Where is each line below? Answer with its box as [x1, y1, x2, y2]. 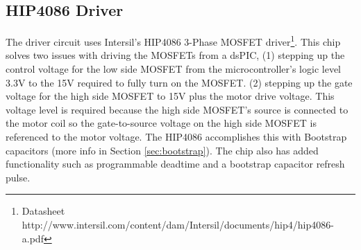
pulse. [6, 170, 31, 184]
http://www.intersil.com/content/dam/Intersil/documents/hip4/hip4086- [22, 217, 334, 231]
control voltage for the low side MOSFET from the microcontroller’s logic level [6, 62, 341, 76]
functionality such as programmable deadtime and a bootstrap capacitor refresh [6, 157, 345, 171]
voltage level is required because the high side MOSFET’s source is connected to [6, 102, 349, 116]
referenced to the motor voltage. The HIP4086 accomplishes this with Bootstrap [6, 130, 347, 144]
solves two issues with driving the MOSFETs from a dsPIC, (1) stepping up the [6, 48, 345, 62]
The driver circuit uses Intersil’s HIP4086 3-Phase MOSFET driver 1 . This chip [6, 33, 341, 48]
